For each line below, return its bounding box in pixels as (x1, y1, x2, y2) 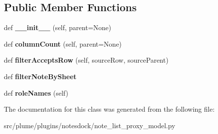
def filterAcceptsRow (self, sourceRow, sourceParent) (4, 55, 169, 65)
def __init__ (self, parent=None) (4, 22, 111, 33)
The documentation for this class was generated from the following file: (4, 104, 215, 114)
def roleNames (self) (4, 87, 68, 98)
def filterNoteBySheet (4, 71, 77, 81)
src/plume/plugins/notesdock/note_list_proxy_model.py (4, 120, 175, 130)
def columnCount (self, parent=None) (4, 38, 122, 49)
